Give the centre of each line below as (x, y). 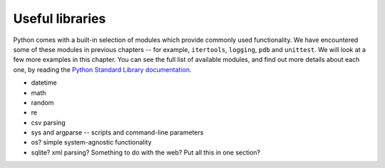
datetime (44, 83)
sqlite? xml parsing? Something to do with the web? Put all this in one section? (146, 152)
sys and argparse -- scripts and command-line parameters (117, 132)
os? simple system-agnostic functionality (92, 142)
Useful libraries (60, 19)
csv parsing (48, 122)
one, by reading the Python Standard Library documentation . (102, 69)
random (42, 103)
